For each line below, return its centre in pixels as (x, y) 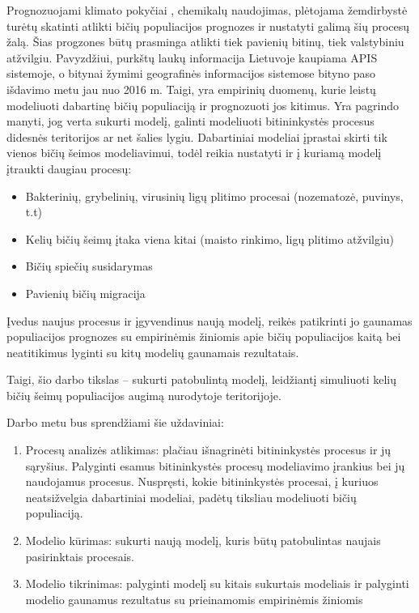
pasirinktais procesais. (80, 556)
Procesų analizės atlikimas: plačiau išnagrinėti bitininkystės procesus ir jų (208, 450)
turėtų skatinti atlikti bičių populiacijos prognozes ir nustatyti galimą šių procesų (208, 26)
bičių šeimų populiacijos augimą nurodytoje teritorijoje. (144, 395)
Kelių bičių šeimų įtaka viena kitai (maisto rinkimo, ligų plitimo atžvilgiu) (210, 238)
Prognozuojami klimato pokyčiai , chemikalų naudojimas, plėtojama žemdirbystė (207, 10)
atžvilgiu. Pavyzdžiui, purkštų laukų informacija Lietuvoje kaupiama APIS (192, 57)
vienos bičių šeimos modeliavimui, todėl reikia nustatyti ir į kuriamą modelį (194, 153)
